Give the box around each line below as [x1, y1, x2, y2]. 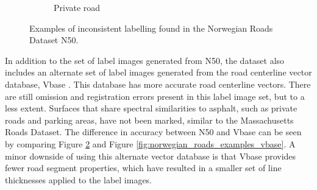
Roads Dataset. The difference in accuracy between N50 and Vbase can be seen [5, 125, 302, 138]
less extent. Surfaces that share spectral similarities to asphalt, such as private [5, 102, 297, 114]
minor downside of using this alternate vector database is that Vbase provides [5, 149, 296, 162]
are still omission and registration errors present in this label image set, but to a [5, 90, 305, 102]
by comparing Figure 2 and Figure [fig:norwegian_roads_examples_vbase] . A [5, 137, 296, 150]
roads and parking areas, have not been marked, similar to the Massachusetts [5, 113, 294, 126]
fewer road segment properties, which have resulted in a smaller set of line [5, 161, 282, 174]
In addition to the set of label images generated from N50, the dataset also [5, 54, 285, 66]
